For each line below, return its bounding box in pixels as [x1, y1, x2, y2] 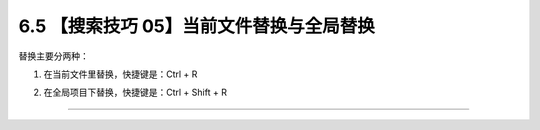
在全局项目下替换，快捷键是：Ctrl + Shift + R [43, 86, 227, 99]
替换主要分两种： [18, 50, 89, 62]
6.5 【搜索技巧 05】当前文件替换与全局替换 [18, 15, 375, 37]
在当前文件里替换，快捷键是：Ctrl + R [43, 68, 198, 80]
